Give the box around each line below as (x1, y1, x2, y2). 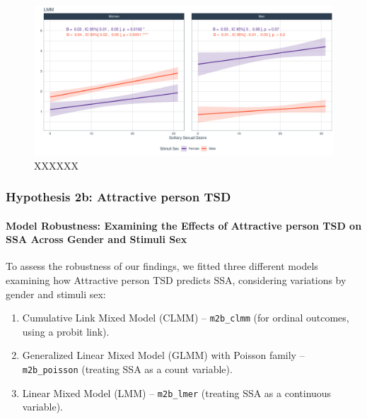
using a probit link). (22, 324, 110, 338)
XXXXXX (34, 158, 78, 172)
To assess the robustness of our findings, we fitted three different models (6, 259, 318, 273)
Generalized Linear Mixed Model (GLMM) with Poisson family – (22, 348, 305, 362)
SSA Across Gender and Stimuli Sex (6, 232, 187, 247)
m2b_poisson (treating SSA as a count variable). (22, 362, 233, 377)
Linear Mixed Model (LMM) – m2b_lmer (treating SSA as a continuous (22, 385, 332, 400)
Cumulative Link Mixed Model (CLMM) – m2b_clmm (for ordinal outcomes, (22, 310, 349, 325)
